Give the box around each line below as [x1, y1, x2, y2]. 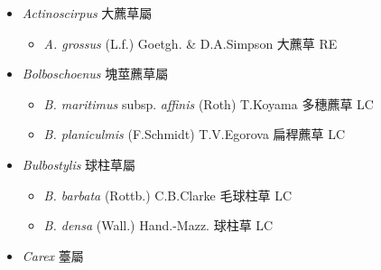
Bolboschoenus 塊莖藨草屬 [22, 64, 169, 83]
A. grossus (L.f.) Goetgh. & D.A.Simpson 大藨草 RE [43, 33, 338, 52]
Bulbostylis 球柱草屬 [22, 154, 136, 173]
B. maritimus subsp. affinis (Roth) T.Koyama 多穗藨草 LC [43, 94, 374, 113]
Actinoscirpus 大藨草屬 [22, 4, 153, 22]
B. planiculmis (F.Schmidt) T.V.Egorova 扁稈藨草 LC [43, 125, 346, 144]
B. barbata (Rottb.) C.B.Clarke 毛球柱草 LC [43, 185, 293, 204]
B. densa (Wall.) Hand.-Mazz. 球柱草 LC [43, 216, 274, 235]
